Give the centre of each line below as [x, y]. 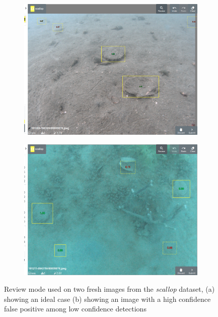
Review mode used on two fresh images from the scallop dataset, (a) [110, 289]
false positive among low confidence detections [75, 309]
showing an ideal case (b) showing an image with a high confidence [107, 299]
